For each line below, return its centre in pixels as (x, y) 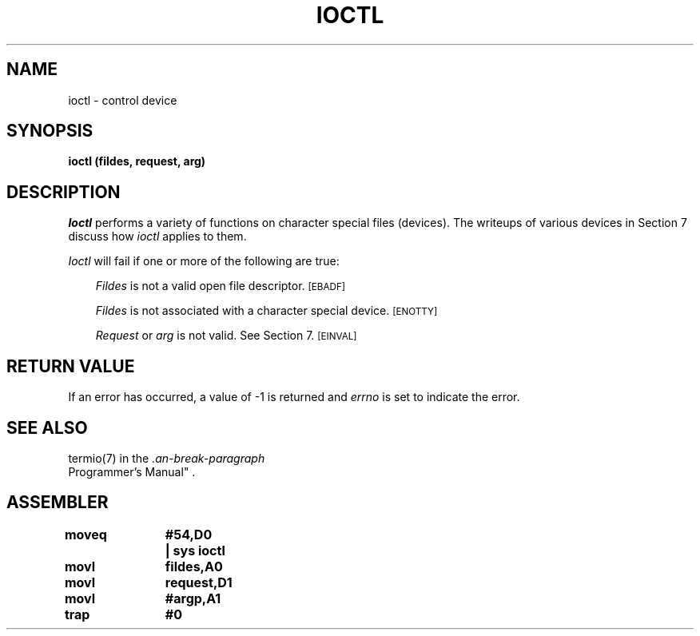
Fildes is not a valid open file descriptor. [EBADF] (221, 286)
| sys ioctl (195, 550)
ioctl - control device (123, 100)
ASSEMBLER (58, 503)
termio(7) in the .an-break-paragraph (167, 458)
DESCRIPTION (64, 192)
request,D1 (199, 582)
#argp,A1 (193, 598)
